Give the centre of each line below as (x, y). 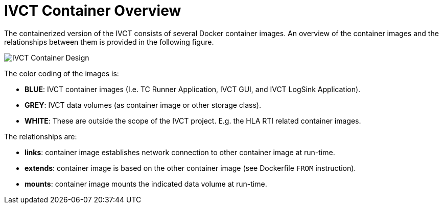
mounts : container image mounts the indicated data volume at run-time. (146, 184)
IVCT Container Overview (93, 11)
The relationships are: (41, 136)
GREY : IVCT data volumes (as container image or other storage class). (143, 105)
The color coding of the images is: (62, 73)
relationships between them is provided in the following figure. (109, 42)
